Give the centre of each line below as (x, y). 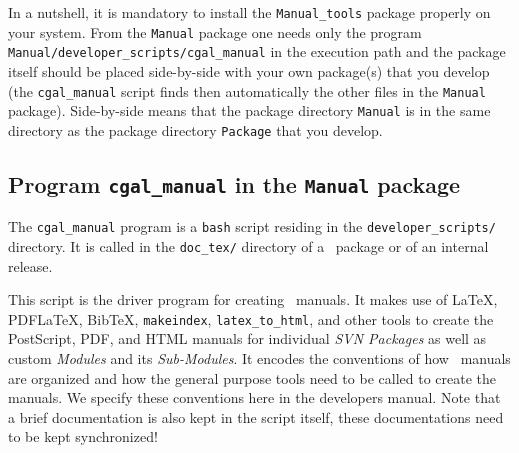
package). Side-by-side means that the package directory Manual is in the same (249, 110)
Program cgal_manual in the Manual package (234, 183)
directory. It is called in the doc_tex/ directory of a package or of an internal (248, 245)
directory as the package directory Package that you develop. (195, 129)
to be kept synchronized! (83, 436)
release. (30, 265)
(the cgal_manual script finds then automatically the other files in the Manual (247, 90)
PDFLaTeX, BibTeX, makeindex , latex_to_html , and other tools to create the (251, 318)
